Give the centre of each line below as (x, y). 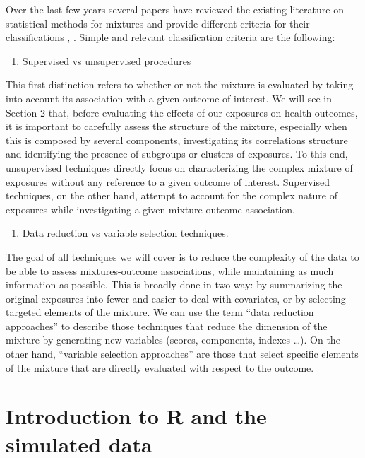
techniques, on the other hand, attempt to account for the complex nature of (172, 195)
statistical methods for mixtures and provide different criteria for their (158, 23)
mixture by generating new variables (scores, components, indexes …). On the (173, 340)
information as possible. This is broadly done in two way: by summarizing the (174, 284)
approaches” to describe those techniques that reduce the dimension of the (167, 325)
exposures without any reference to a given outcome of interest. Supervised (168, 181)
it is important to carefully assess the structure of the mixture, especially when (176, 126)
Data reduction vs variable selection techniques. (125, 233)
